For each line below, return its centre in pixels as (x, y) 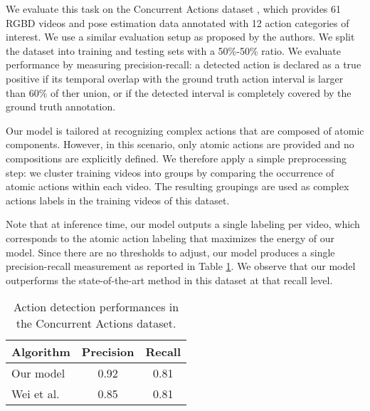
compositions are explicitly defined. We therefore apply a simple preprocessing (176, 158)
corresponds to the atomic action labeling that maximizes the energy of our (170, 238)
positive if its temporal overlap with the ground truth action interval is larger (175, 78)
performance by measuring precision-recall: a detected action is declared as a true (184, 64)
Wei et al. (36, 394)
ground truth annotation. (61, 106)
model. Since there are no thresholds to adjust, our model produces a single (170, 252)
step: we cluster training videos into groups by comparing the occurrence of (170, 172)
